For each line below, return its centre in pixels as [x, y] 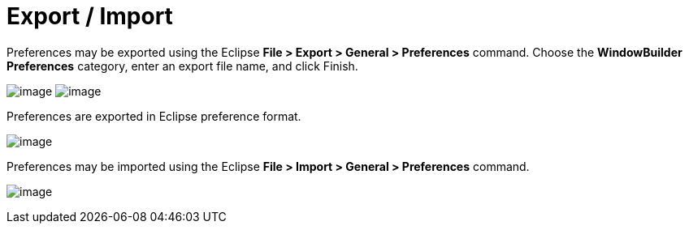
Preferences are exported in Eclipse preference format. [154, 116]
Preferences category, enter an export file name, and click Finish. [182, 66]
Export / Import [90, 16]
